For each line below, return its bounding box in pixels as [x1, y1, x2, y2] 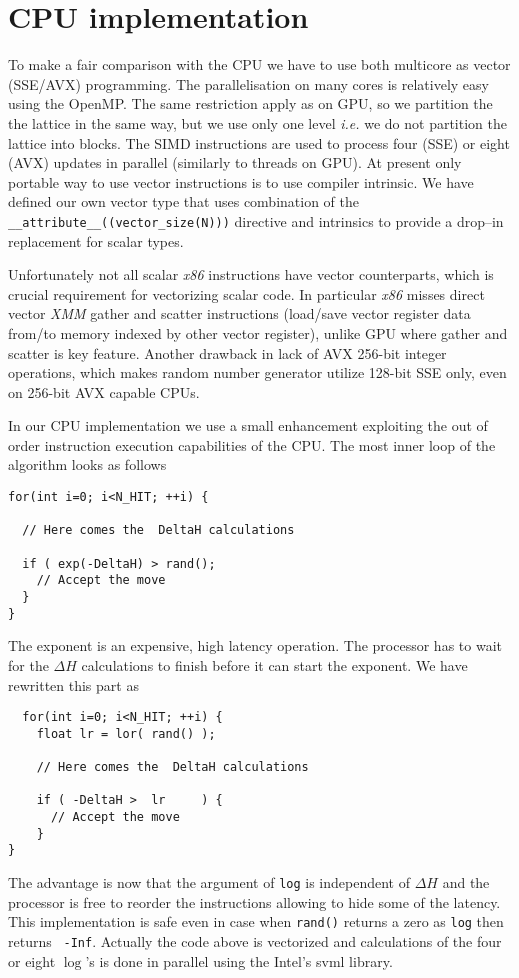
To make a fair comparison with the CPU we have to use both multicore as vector [8, 54, 511, 75]
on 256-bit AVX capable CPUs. [8, 381, 200, 402]
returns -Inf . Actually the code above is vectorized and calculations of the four [8, 930, 502, 951]
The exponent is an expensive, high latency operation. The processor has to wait [8, 635, 502, 656]
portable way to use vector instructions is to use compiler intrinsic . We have [8, 171, 474, 192]
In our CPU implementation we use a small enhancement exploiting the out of [8, 415, 488, 436]
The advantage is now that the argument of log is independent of [8, 872, 411, 892]
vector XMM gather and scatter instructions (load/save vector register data [8, 303, 471, 324]
